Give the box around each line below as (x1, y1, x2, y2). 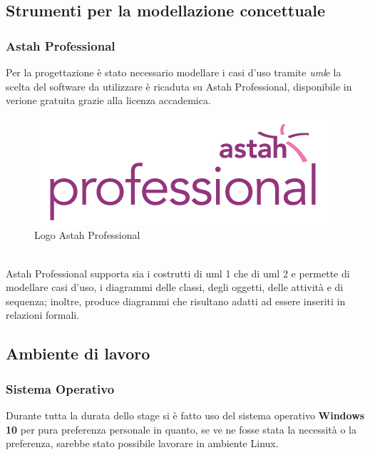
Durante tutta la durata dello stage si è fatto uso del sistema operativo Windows (6, 407, 365, 422)
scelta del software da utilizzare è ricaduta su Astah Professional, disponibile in (6, 78, 352, 93)
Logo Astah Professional (34, 227, 140, 242)
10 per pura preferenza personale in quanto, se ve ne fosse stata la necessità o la (6, 421, 357, 436)
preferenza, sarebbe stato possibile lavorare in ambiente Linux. (6, 436, 279, 451)
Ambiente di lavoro (6, 342, 150, 364)
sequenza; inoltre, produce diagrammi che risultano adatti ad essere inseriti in (6, 293, 346, 308)
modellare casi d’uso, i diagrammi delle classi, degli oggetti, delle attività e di (6, 280, 344, 295)
